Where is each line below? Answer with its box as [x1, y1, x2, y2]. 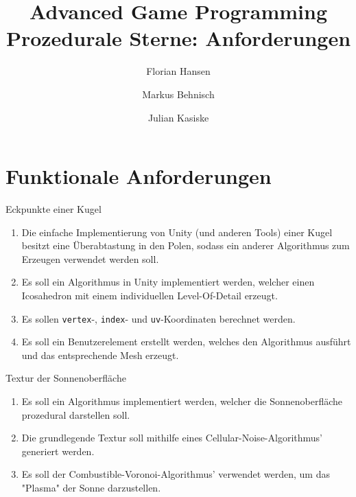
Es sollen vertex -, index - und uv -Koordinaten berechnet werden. [21, 311, 296, 325]
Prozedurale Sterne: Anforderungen [5, 24, 351, 52]
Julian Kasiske [147, 110, 209, 124]
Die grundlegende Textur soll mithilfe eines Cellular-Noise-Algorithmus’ [21, 430, 322, 445]
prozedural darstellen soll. [21, 407, 130, 421]
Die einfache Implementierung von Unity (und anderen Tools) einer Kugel [21, 224, 333, 239]
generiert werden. [21, 443, 95, 458]
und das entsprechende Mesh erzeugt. [21, 347, 179, 362]
